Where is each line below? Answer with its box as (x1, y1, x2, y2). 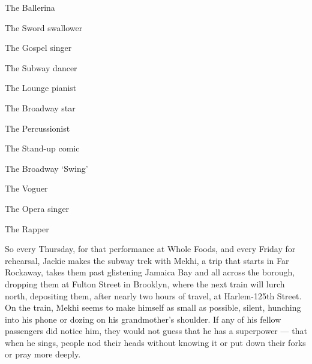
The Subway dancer (5, 61, 77, 74)
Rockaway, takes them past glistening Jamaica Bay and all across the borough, (5, 266, 295, 278)
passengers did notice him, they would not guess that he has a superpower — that (5, 324, 307, 337)
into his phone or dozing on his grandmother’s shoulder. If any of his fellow (5, 313, 281, 325)
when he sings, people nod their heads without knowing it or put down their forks (5, 336, 306, 348)
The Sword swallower (5, 21, 83, 34)
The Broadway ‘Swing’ (5, 162, 88, 174)
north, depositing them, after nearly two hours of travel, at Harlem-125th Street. (5, 289, 302, 302)
